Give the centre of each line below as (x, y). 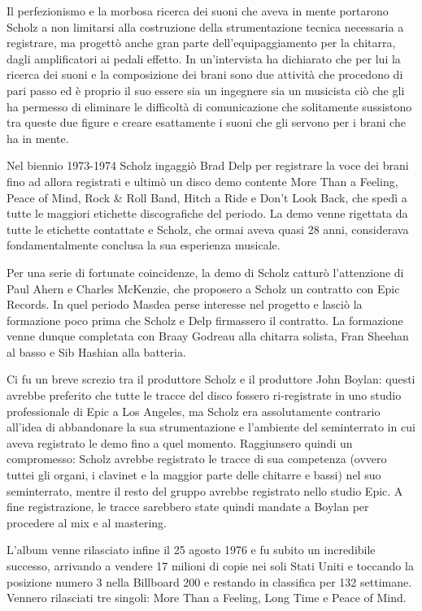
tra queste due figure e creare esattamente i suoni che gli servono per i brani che (206, 122)
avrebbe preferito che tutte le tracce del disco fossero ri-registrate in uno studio (204, 395)
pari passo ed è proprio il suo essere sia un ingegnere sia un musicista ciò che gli (206, 90)
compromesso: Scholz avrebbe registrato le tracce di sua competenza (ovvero (197, 459)
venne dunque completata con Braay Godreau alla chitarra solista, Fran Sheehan (208, 336)
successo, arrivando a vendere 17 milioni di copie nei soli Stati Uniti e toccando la (210, 565)
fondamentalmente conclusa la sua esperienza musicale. (144, 245)
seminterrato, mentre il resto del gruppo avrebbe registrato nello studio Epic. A (205, 490)
